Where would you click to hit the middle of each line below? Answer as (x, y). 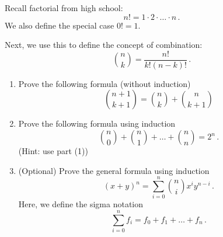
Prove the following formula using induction (97, 123)
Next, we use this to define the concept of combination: (104, 45)
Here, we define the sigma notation (81, 204)
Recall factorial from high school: (64, 8)
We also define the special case (60, 25)
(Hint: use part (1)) (53, 151)
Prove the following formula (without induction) (104, 83)
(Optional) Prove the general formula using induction (114, 170)
